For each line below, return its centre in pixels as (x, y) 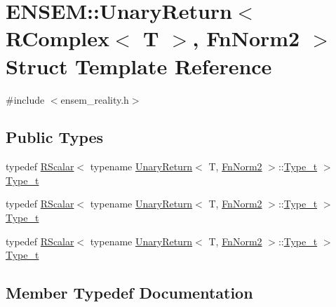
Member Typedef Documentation (129, 293)
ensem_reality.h (95, 99)
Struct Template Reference (139, 66)
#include (25, 99)
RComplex (58, 38)
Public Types (55, 137)
